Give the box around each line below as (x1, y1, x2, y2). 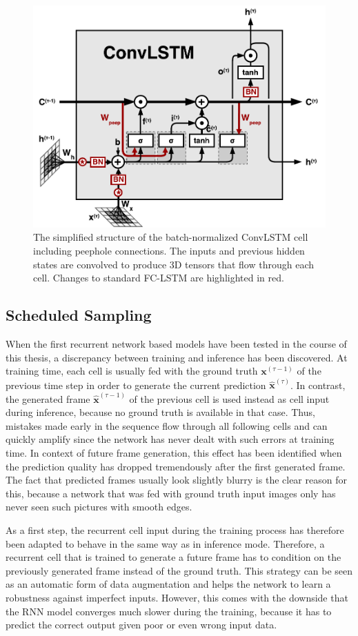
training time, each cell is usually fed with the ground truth (6, 364, 258, 378)
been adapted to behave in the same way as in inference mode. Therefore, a (6, 536, 325, 550)
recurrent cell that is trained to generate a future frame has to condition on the (6, 550, 341, 564)
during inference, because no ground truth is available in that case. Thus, (6, 405, 315, 419)
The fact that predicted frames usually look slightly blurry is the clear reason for (6, 473, 347, 487)
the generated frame (6, 391, 90, 406)
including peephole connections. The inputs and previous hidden (33, 243, 305, 257)
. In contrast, (290, 377, 346, 392)
